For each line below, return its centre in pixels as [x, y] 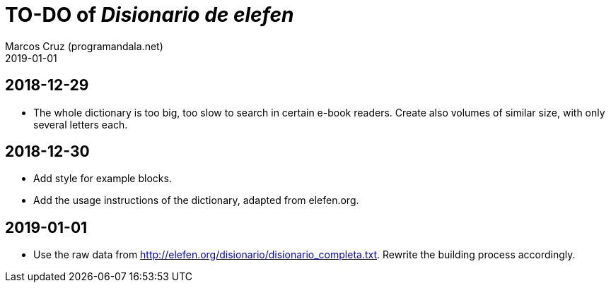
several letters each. [81, 124]
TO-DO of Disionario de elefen [150, 15]
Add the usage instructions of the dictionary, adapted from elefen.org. [196, 200]
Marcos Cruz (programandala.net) [84, 46]
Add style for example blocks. [103, 179]
